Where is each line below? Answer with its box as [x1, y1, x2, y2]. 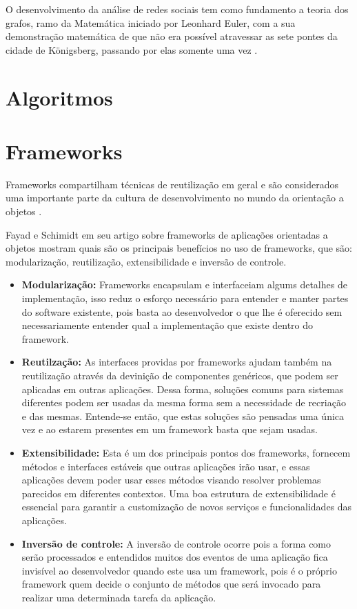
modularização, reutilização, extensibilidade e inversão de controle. [6, 254, 287, 268]
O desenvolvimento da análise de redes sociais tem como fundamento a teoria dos [6, 2, 349, 16]
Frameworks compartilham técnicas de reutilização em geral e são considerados [6, 177, 338, 191]
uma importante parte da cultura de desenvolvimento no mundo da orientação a [6, 190, 344, 205]
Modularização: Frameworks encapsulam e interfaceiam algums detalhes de [21, 277, 347, 292]
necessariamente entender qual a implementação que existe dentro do [21, 318, 314, 332]
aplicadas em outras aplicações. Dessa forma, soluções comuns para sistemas [21, 381, 344, 396]
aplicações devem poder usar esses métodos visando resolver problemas [21, 472, 321, 487]
